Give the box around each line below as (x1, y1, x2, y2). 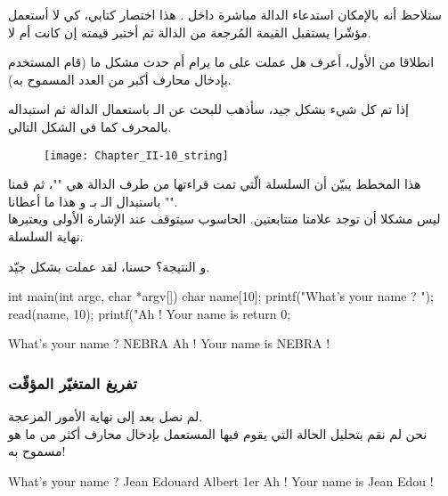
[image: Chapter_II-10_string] (44, 149, 229, 162)
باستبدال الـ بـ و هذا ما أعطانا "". (8, 191, 178, 210)
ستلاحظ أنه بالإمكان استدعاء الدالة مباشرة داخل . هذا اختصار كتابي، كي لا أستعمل (8, 5, 443, 23)
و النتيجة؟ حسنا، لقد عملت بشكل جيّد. (8, 256, 210, 275)
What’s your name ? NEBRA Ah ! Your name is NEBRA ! (8, 334, 330, 353)
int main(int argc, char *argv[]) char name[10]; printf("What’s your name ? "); (8, 287, 434, 305)
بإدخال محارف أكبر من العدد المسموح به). (8, 69, 232, 88)
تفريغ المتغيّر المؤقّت (8, 371, 137, 394)
